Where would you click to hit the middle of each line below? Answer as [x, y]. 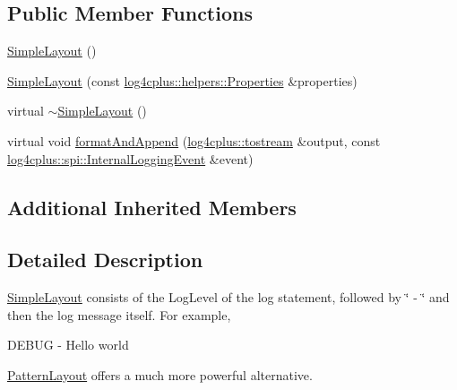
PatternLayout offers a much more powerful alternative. [160, 374]
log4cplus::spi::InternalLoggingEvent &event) [130, 158]
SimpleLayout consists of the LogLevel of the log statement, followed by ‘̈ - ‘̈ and [228, 297]
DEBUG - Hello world [68, 345]
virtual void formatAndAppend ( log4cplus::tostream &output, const [194, 140]
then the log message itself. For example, [119, 314]
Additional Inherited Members [152, 207]
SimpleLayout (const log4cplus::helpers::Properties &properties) [182, 80]
